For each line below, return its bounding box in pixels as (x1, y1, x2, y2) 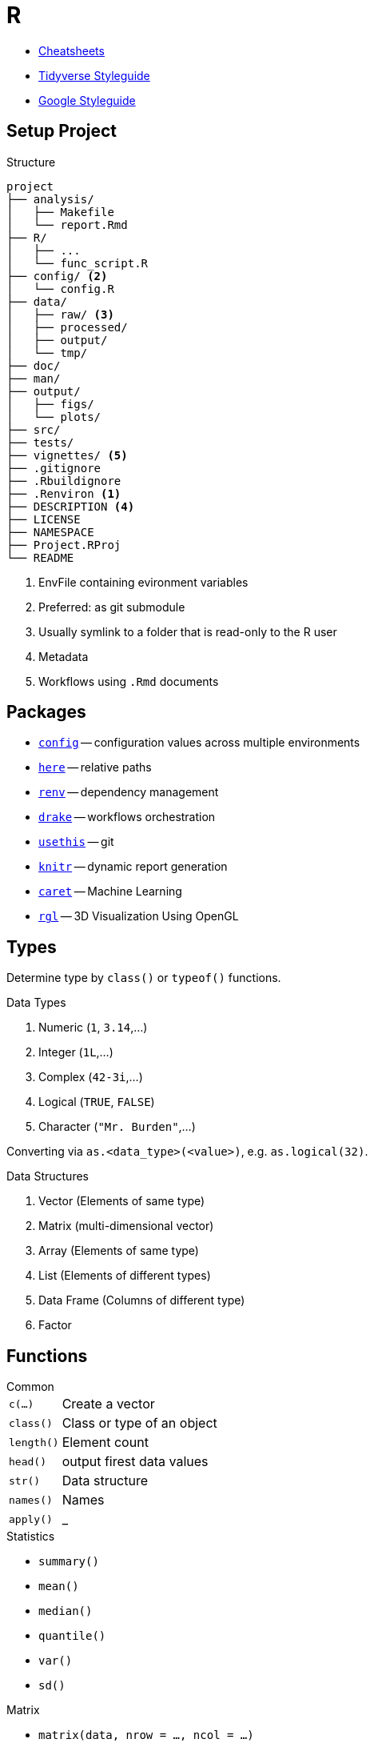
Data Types (6, 996, 66, 1010)
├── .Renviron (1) (6, 487, 121, 500)
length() (9, 1436, 59, 1448)
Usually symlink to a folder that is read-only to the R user (38, 624, 337, 639)
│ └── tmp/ (6, 346, 88, 359)
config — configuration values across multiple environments (38, 735, 360, 750)
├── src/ (6, 423, 61, 436)
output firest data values (62, 1453, 209, 1470)
